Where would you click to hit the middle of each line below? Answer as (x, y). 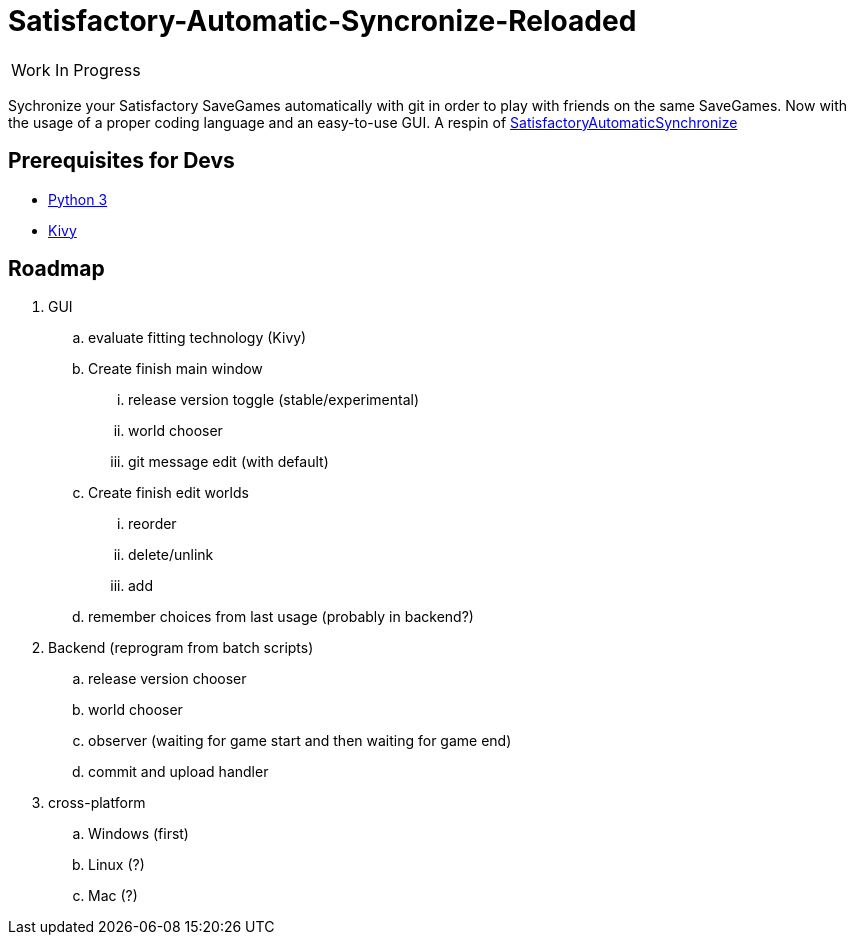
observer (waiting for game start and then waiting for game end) (300, 741)
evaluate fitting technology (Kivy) (197, 338)
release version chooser (167, 679)
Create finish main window (175, 369)
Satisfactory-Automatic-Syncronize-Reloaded (322, 21)
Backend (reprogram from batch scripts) (181, 648)
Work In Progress (76, 69)
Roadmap (56, 269)
